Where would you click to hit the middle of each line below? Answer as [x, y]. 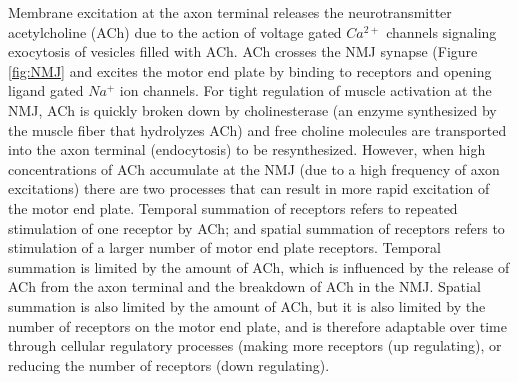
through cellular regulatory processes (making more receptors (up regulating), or [255, 345]
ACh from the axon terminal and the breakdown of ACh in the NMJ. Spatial [244, 286]
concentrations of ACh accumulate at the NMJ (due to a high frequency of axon [254, 168]
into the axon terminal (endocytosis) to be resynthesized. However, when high [247, 149]
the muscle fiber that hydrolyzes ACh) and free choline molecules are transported [257, 129]
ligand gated [46, 90]
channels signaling [441, 31]
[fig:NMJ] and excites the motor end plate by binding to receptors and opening [250, 70]
